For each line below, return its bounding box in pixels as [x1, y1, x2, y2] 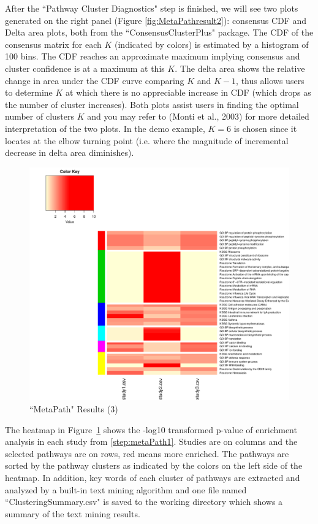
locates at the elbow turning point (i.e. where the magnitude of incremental [5, 134, 289, 147]
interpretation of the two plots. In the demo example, [5, 121, 205, 134]
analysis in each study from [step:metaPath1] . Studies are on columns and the [5, 435, 298, 448]
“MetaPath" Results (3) [29, 402, 118, 415]
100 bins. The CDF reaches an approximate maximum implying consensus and [5, 50, 300, 63]
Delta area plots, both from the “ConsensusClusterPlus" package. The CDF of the [5, 26, 314, 39]
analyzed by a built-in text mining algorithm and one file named [5, 483, 247, 496]
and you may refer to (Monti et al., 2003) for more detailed [87, 110, 309, 123]
